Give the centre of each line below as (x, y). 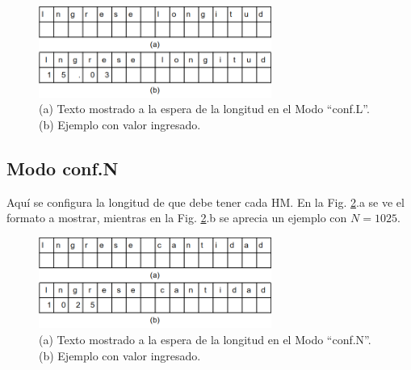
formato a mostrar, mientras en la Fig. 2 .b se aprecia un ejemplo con (177, 218)
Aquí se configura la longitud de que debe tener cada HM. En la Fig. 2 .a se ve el (205, 202)
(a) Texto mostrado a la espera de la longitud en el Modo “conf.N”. (205, 340)
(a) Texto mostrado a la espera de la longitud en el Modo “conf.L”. (204, 109)
